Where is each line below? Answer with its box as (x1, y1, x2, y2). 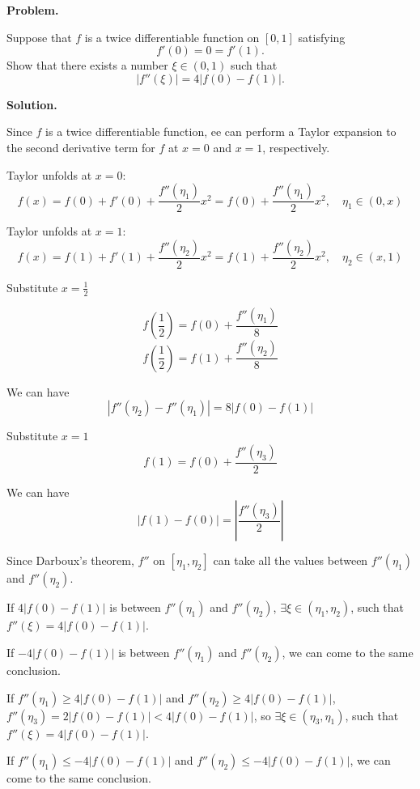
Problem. (6, 2, 59, 18)
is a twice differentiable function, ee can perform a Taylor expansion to (45, 123, 397, 140)
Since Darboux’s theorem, (6, 552, 134, 569)
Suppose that (6, 28, 72, 45)
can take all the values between (213, 552, 368, 569)
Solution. (6, 95, 57, 112)
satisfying (298, 28, 346, 45)
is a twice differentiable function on (84, 28, 260, 45)
